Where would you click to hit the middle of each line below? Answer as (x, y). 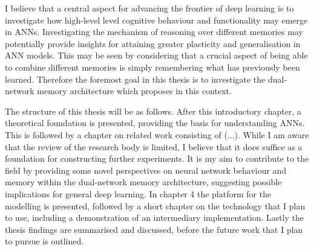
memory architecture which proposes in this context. (134, 91)
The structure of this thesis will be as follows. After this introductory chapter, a (153, 111)
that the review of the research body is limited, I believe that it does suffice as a (154, 146)
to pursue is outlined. (44, 241)
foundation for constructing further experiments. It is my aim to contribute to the (157, 158)
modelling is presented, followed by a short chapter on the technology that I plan (155, 205)
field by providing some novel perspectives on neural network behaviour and (146, 170)
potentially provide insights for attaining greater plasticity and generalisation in (153, 43)
